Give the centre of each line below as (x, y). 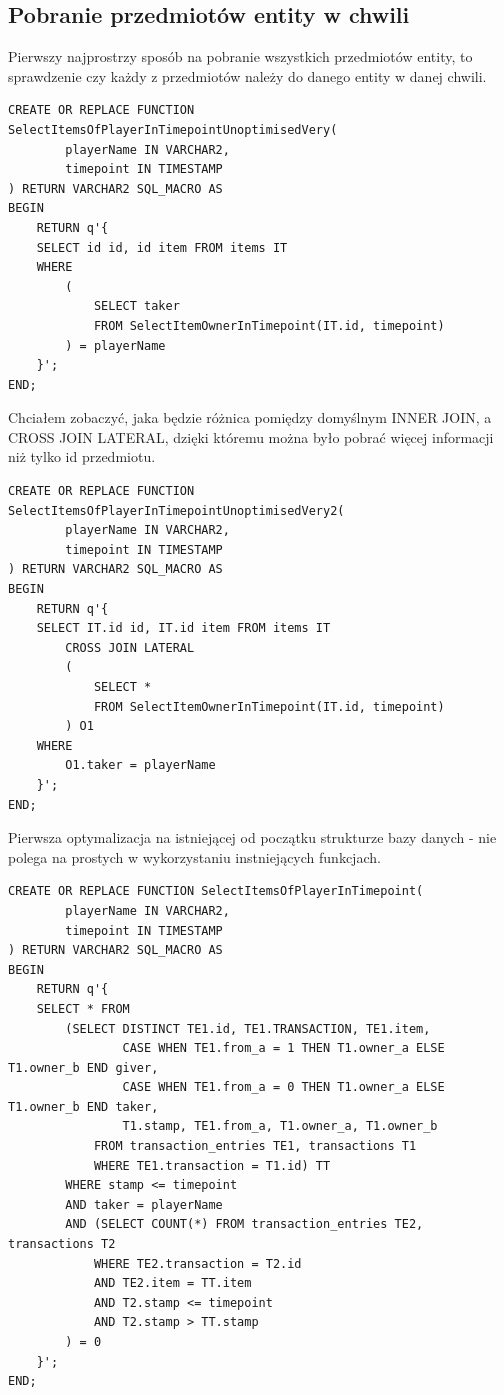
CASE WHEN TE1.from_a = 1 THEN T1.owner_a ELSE (283, 1048)
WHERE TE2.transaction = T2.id (197, 1263)
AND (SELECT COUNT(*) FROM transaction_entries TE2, (244, 1224)
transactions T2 (62, 1244)
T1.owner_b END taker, (83, 1106)
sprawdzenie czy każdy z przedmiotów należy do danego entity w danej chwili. (247, 75)
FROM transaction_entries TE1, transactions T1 (255, 1146)
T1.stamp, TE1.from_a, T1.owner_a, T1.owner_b (280, 1126)
